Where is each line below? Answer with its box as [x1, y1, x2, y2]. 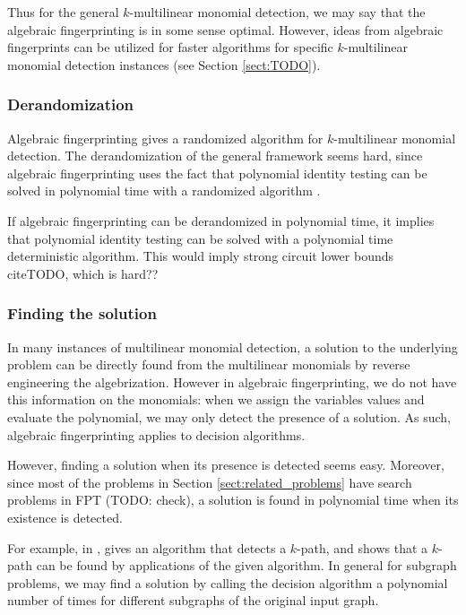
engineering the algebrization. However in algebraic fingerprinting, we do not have [7, 372, 457, 391]
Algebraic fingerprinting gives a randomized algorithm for [7, 128, 324, 147]
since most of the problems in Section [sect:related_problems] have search [7, 472, 412, 491]
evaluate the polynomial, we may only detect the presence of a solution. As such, [7, 407, 451, 426]
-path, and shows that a [297, 538, 428, 557]
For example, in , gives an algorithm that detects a [7, 538, 287, 557]
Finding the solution [7, 302, 157, 325]
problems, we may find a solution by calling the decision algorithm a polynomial [7, 573, 448, 592]
